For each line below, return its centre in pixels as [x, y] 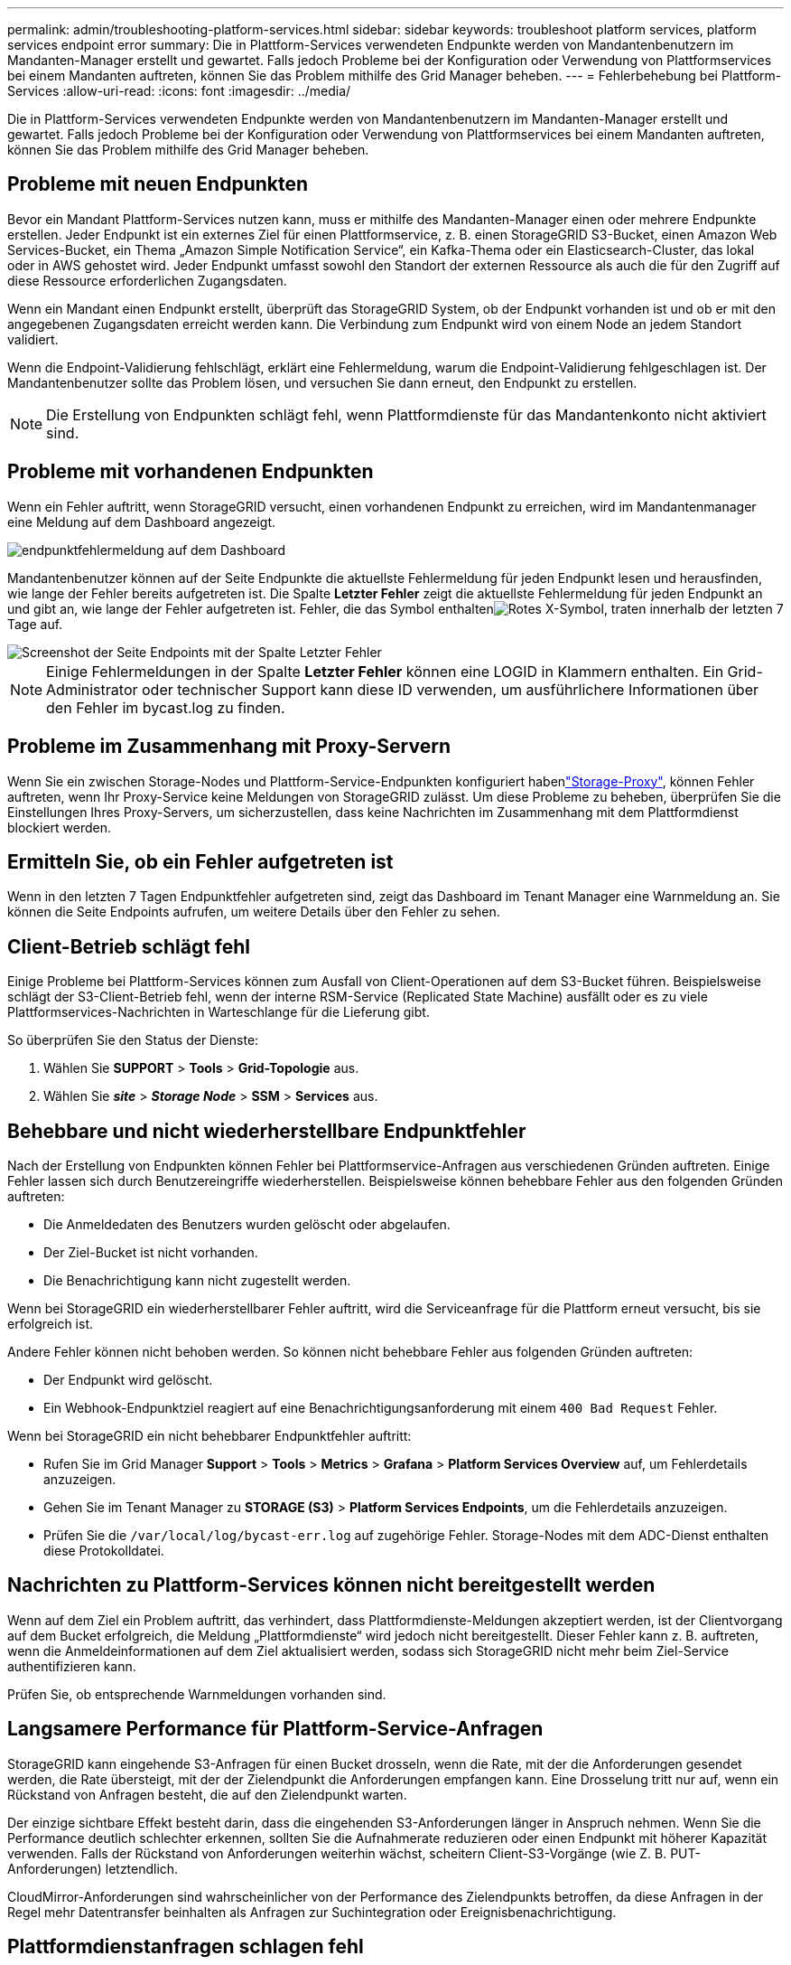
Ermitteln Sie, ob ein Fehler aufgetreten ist [200, 861]
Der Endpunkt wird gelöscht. [128, 1380]
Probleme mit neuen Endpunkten [158, 184]
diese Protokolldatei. [104, 1551]
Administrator [92, 689]
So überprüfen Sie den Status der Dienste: [133, 1040]
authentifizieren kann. [72, 1666]
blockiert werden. [60, 827]
